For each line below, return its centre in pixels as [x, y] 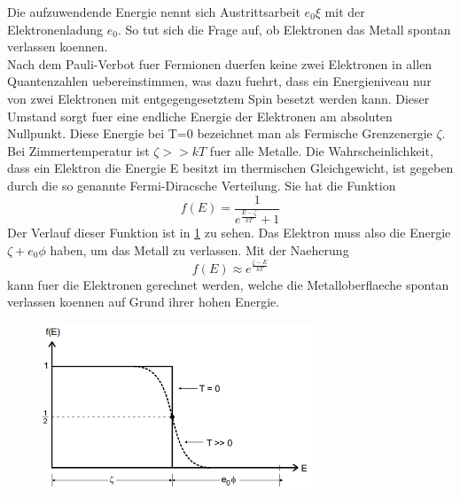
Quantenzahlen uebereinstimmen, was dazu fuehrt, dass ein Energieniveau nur [219, 81]
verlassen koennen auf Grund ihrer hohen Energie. [144, 302]
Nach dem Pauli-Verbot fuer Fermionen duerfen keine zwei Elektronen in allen [220, 63]
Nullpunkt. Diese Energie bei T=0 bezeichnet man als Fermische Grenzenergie [220, 133]
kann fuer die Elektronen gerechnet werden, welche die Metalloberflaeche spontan [228, 284]
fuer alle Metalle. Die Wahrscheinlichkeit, [321, 150]
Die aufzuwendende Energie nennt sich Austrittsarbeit [154, 12]
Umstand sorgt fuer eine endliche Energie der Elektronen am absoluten [200, 116]
